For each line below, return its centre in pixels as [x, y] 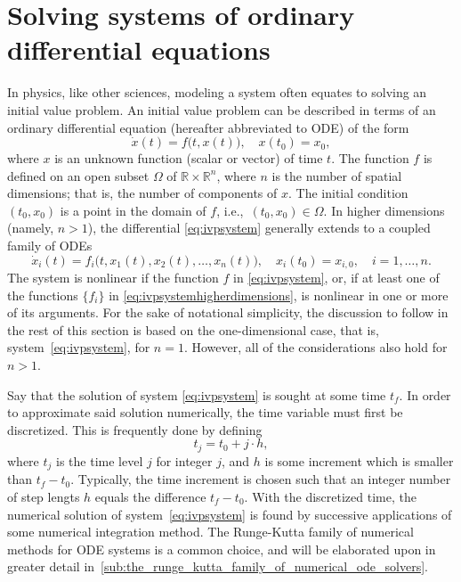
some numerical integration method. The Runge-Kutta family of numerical [210, 532]
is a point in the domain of [133, 210]
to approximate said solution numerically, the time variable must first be [205, 412]
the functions [43, 295]
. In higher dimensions [384, 210]
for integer [184, 460]
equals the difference [150, 496]
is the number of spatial [337, 175]
